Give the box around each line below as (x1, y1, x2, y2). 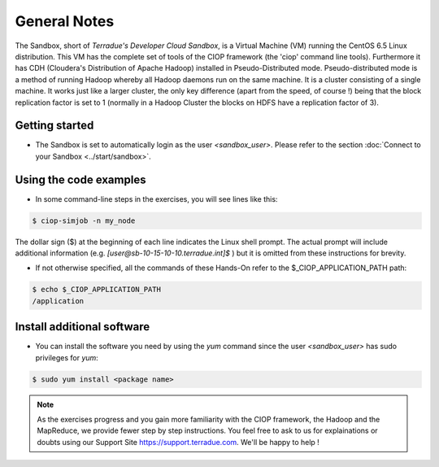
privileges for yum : (35, 352, 99, 362)
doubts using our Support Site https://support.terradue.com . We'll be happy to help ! (37, 437, 320, 447)
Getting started (15, 119, 94, 133)
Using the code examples (15, 172, 146, 186)
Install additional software (15, 320, 150, 334)
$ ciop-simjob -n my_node (32, 216, 136, 225)
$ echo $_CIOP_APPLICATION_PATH (32, 285, 162, 295)
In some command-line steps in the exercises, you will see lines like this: (35, 194, 278, 203)
